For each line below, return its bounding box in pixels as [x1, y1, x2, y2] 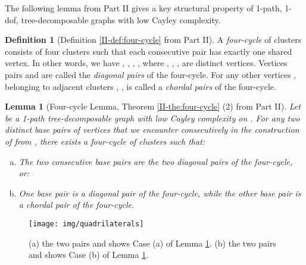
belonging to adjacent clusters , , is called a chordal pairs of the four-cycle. [5, 80, 276, 92]
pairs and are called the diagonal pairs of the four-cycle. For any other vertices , [5, 68, 296, 80]
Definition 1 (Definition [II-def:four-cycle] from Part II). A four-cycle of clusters [5, 33, 302, 46]
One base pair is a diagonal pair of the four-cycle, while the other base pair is [18, 186, 301, 199]
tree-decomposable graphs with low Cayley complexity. [21, 13, 221, 26]
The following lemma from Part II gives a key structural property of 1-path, [5, 2, 282, 14]
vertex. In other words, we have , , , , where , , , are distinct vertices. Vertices [5, 57, 288, 69]
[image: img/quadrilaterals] [29, 219, 144, 228]
